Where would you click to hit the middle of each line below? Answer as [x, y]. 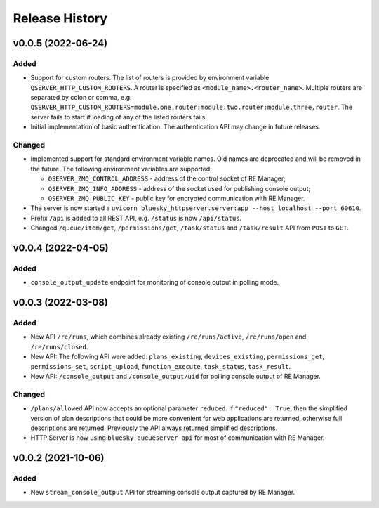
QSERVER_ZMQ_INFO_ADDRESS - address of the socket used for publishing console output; [179, 188]
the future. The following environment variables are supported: [121, 169]
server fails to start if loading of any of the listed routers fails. [119, 117]
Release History [60, 18]
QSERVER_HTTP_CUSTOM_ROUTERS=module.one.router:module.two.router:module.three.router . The [192, 107]
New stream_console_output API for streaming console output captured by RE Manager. [163, 493]
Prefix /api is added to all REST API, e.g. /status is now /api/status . [136, 218]
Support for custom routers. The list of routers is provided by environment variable [150, 78]
